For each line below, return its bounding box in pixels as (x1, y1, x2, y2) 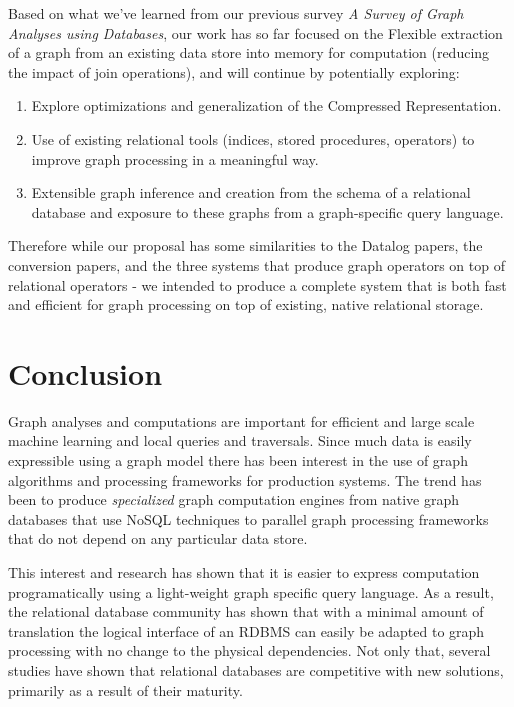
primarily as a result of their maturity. (8, 679, 243, 700)
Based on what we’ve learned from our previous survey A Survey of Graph (8, 3, 464, 23)
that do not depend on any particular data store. (8, 528, 308, 549)
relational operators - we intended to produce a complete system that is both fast (8, 274, 507, 295)
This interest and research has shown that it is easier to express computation (8, 562, 480, 582)
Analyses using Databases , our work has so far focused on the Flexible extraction (8, 22, 503, 43)
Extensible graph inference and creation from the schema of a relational (31, 182, 471, 203)
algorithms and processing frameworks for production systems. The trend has (8, 469, 482, 490)
